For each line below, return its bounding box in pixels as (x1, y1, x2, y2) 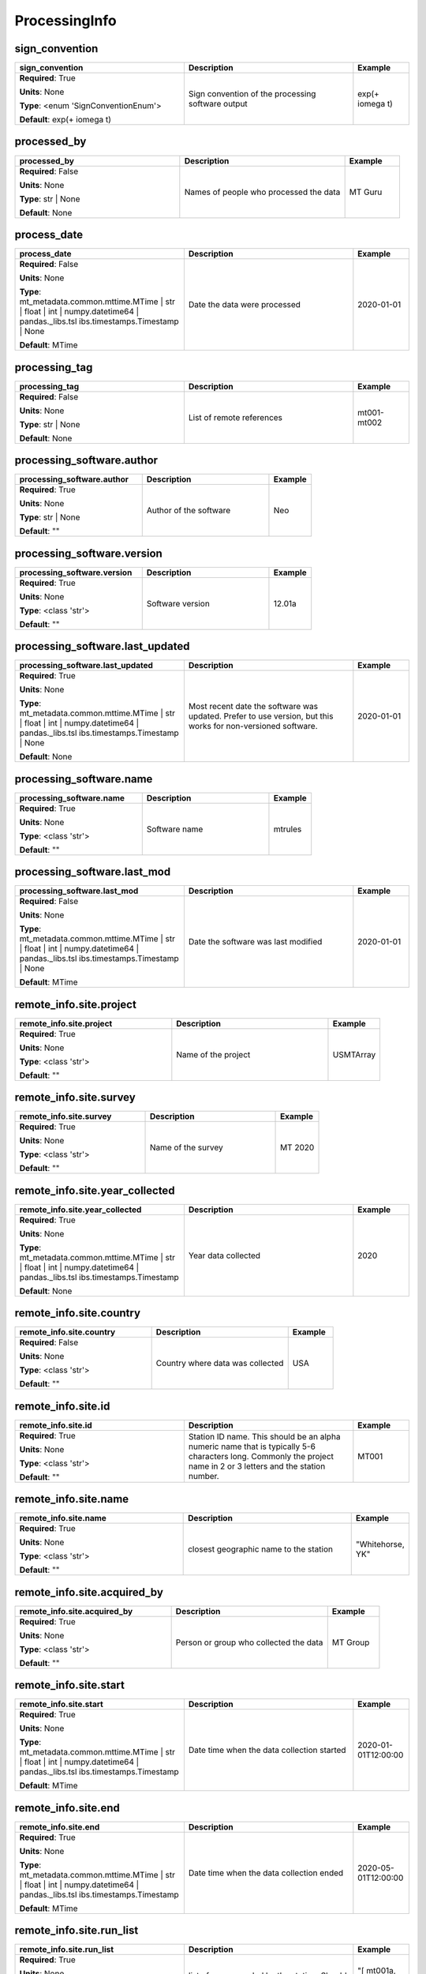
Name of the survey (149, 1142, 224, 1153)
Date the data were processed (188, 299, 301, 310)
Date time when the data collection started (188, 1745, 346, 1756)
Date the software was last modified (188, 936, 323, 948)
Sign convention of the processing (188, 88, 316, 99)
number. (188, 1470, 220, 1481)
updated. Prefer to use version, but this (188, 711, 334, 722)
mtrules (273, 824, 302, 835)
